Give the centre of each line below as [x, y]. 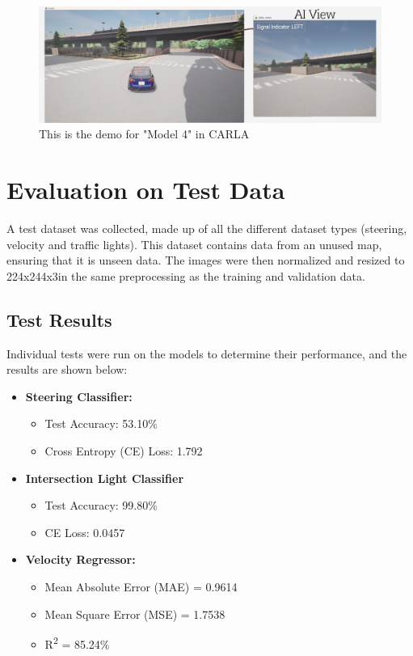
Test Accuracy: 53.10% [101, 423]
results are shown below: [67, 369]
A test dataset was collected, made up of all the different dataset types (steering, [207, 228]
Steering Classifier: [79, 396]
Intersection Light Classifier [105, 478]
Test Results [59, 319]
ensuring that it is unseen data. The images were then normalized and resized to [206, 260]
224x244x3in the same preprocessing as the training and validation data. [186, 275]
